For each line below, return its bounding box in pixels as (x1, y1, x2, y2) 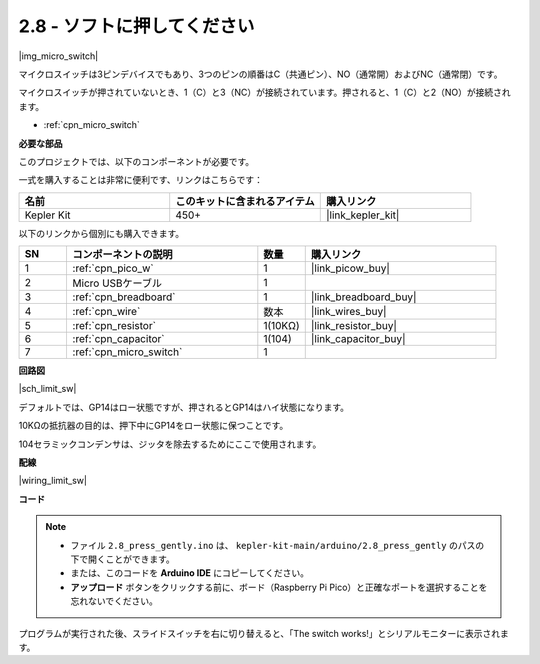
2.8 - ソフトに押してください (18, 15, 255, 37)
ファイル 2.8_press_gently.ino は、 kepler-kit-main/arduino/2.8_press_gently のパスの (70, 539, 485, 551)
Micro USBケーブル (72, 276, 163, 290)
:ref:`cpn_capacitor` (72, 332, 165, 346)
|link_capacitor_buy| (310, 332, 406, 346)
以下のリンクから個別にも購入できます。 (18, 227, 185, 239)
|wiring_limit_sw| (18, 475, 87, 487)
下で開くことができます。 (70, 553, 175, 565)
